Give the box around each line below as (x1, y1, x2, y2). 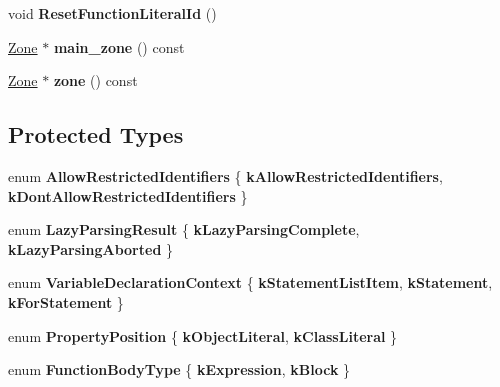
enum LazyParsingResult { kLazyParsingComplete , (8, 219, 360, 240)
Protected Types (8, 119, 184, 150)
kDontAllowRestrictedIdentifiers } (8, 185, 248, 206)
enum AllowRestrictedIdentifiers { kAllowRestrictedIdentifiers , (8, 165, 443, 186)
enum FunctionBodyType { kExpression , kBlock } (8, 359, 351, 380)
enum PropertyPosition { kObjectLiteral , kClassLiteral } (8, 325, 398, 346)
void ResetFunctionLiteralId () (8, 3, 217, 23)
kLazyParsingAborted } (8, 238, 173, 259)
